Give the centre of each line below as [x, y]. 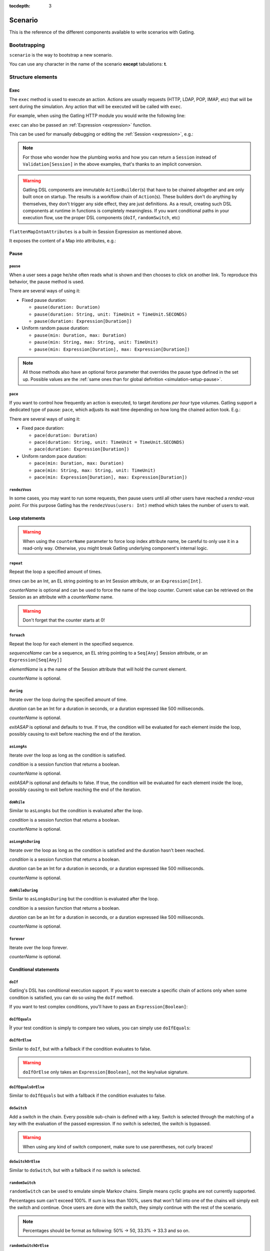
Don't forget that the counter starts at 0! [64, 620]
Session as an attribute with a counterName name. [61, 597]
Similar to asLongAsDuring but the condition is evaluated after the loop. [84, 899]
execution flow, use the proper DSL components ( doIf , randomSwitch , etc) [101, 218]
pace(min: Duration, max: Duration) [79, 463]
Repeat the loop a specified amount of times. [55, 572]
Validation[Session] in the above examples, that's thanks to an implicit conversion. [112, 164]
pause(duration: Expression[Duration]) [83, 321]
